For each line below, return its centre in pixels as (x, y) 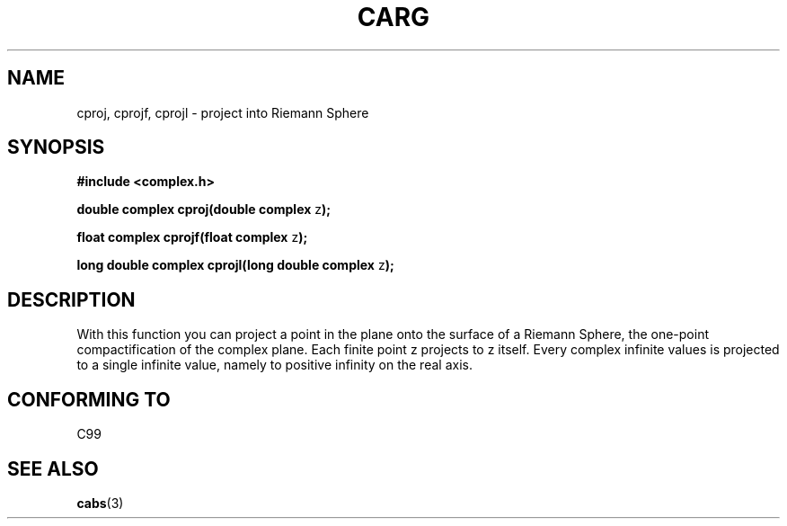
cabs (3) (100, 503)
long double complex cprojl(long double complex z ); (235, 265)
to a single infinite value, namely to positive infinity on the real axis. (274, 365)
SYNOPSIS (56, 147)
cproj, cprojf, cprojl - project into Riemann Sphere (223, 112)
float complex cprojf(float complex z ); (192, 237)
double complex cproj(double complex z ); (204, 210)
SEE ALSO (53, 468)
